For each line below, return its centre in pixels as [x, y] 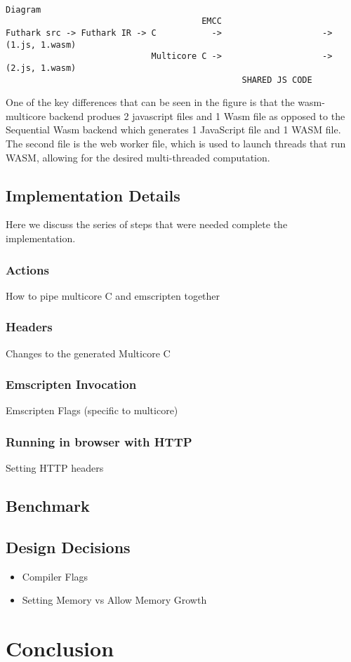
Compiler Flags [55, 576]
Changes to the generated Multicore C [88, 353]
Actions [27, 269]
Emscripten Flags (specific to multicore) [92, 410]
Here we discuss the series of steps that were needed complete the [147, 224]
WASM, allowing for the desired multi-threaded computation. [138, 157]
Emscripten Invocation [71, 384]
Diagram [24, 9]
